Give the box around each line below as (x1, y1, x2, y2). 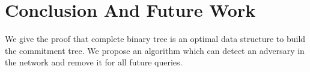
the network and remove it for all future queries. (5, 56, 183, 68)
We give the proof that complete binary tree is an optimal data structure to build (5, 32, 306, 45)
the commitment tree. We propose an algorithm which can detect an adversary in (5, 44, 305, 56)
